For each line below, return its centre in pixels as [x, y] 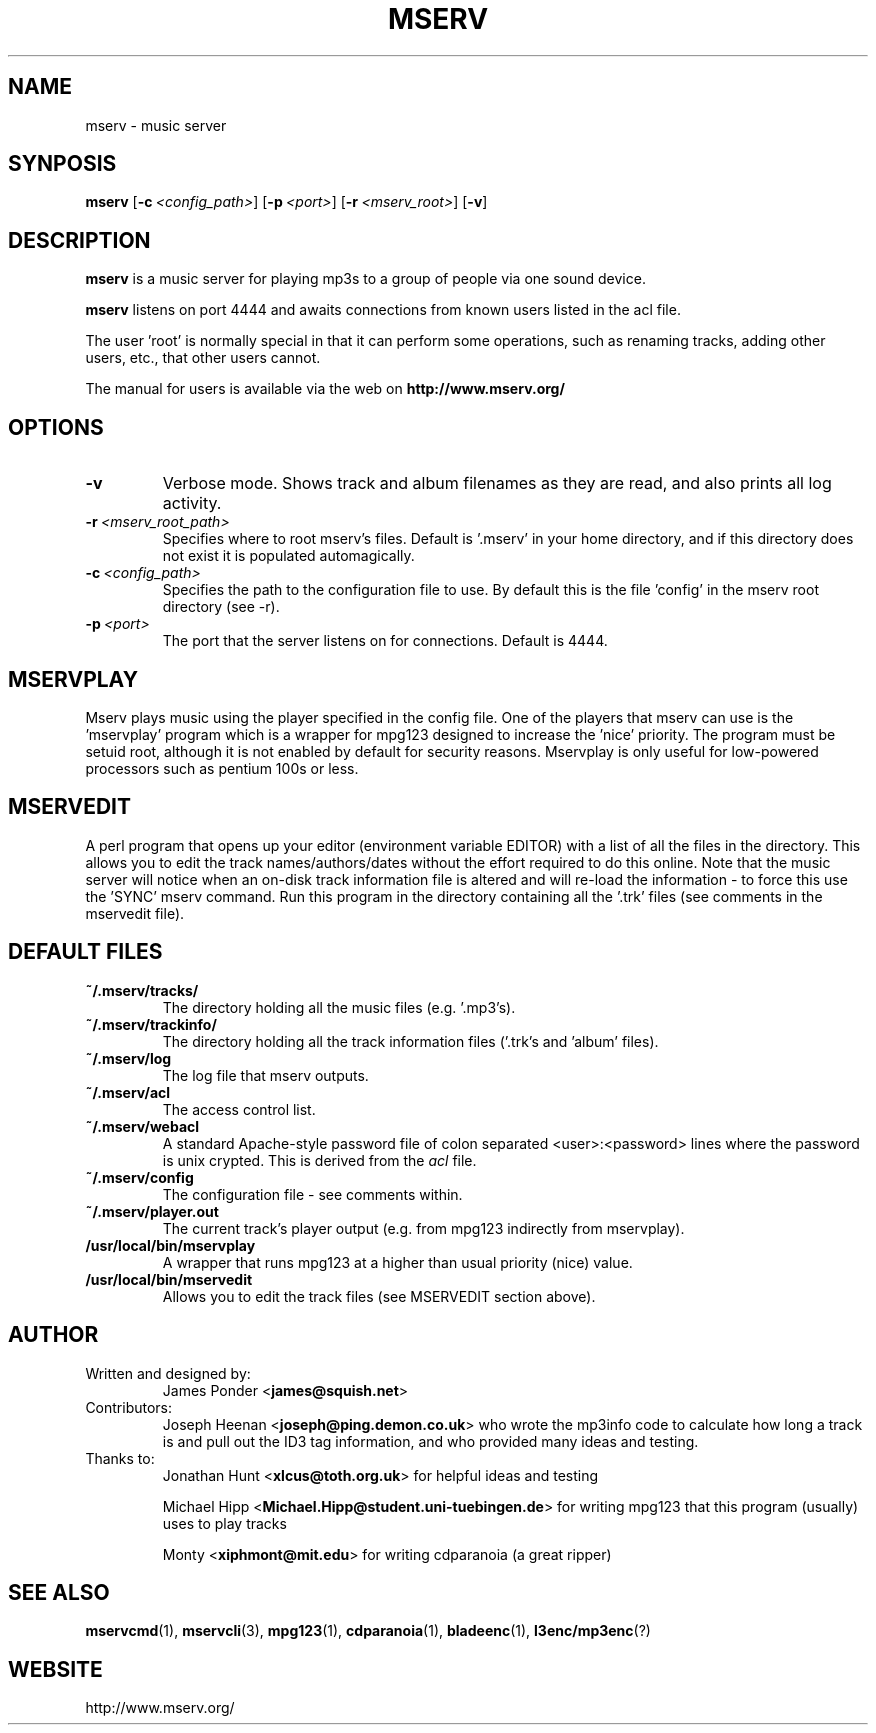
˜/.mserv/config [139, 1177]
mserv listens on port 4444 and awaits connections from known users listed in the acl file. [383, 310]
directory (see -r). [221, 607]
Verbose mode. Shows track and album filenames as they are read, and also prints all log [497, 483]
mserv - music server [156, 125]
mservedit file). [135, 913]
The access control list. [239, 1109]
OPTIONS [56, 427]
